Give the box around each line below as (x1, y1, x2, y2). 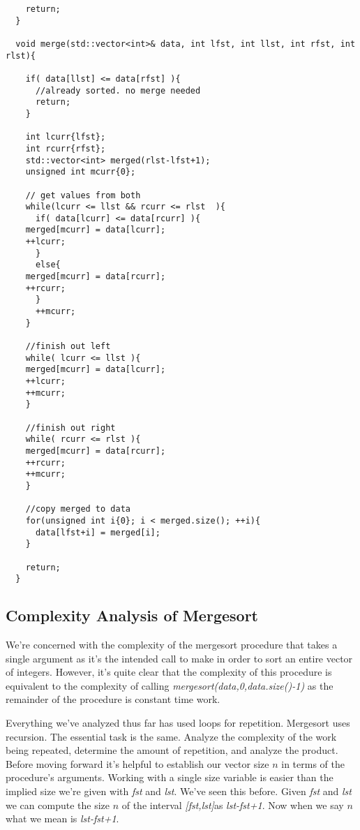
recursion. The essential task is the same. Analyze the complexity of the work (6, 729, 337, 743)
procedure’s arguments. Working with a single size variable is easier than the (6, 770, 333, 785)
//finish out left (25, 341, 111, 352)
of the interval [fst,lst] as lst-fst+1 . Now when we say (121, 797, 344, 812)
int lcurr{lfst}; (25, 132, 106, 142)
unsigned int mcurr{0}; (25, 167, 136, 177)
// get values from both (25, 190, 141, 200)
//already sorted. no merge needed (35, 85, 201, 96)
